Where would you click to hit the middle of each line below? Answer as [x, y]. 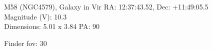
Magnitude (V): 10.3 [35, 16]
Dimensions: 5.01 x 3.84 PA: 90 [52, 26]
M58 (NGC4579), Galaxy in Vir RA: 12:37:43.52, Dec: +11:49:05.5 [106, 6]
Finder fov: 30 [25, 43]
